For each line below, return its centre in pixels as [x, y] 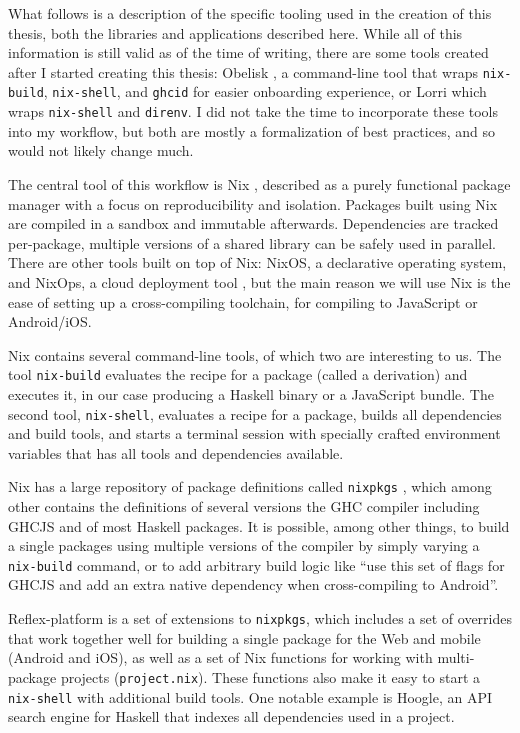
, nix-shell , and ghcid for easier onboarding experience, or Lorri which [265, 91]
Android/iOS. [50, 321]
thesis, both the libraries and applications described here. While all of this [235, 32]
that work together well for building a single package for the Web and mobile [244, 637]
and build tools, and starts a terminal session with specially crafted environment [254, 433]
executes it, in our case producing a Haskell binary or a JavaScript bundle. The [251, 393]
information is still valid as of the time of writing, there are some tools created [248, 52]
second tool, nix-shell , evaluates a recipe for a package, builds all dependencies [255, 413]
